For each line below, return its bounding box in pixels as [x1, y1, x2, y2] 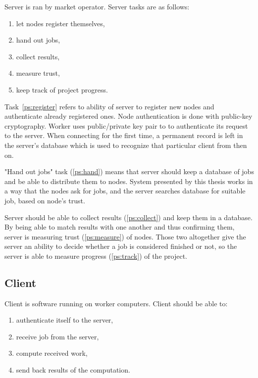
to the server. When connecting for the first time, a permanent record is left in [4, 130, 243, 141]
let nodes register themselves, [16, 18, 105, 28]
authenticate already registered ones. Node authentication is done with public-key [4, 111, 253, 121]
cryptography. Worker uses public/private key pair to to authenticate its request [4, 120, 248, 131]
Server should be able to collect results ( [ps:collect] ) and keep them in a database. [4, 212, 253, 222]
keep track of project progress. [16, 84, 108, 94]
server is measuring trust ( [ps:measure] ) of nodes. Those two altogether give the [4, 231, 246, 241]
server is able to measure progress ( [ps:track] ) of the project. [4, 250, 188, 261]
